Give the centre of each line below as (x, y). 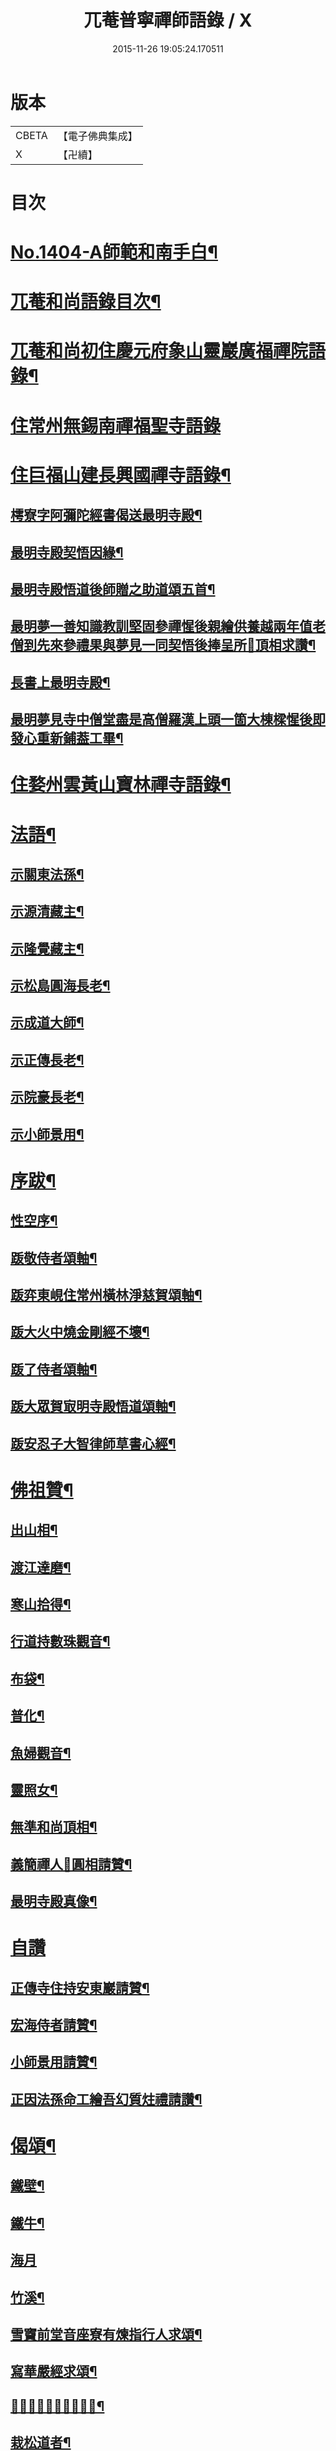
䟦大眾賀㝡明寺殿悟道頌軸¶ (93, 1406)
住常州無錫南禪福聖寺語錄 (116, 425)
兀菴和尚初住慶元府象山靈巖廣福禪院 (159, 351)
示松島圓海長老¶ (60, 986)
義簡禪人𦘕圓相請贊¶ (71, 1864)
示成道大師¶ (47, 1022)
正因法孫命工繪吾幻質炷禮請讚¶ (106, 2099)
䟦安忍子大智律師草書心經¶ (93, 1443)
